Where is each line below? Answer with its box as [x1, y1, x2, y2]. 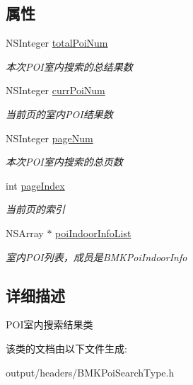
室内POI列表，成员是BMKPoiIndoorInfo [6, 249, 187, 264]
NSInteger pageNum [6, 130, 93, 145]
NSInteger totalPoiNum [6, 35, 108, 50]
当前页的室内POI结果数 [6, 106, 113, 121]
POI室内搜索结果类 [6, 317, 93, 332]
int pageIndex [6, 178, 65, 192]
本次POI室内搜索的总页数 [6, 154, 123, 169]
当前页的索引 [6, 202, 65, 217]
